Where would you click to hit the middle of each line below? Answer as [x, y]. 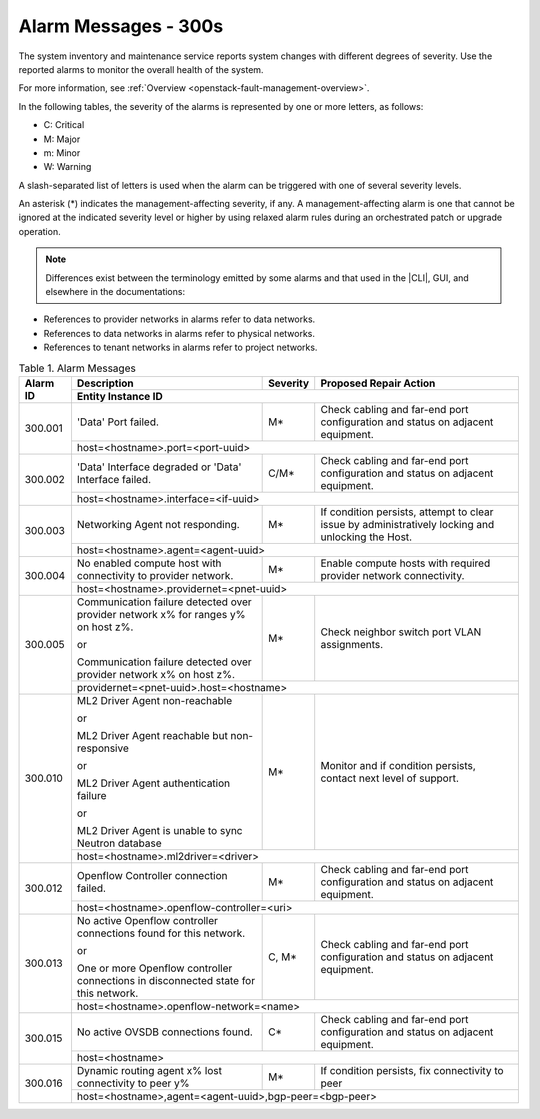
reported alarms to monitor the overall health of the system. [141, 69]
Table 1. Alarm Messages [77, 368]
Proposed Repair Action [378, 383]
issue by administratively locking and [407, 524]
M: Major [62, 139]
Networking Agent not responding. [158, 524]
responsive [102, 748]
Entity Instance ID [120, 396]
